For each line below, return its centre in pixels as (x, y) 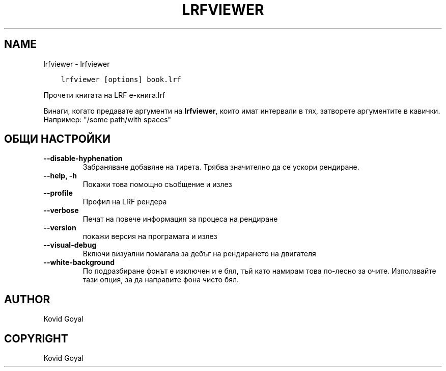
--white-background (79, 262)
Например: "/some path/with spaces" (107, 119)
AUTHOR (27, 299)
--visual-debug (70, 245)
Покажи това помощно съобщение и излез (157, 184)
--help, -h (60, 176)
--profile (58, 193)
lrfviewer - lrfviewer (77, 64)
